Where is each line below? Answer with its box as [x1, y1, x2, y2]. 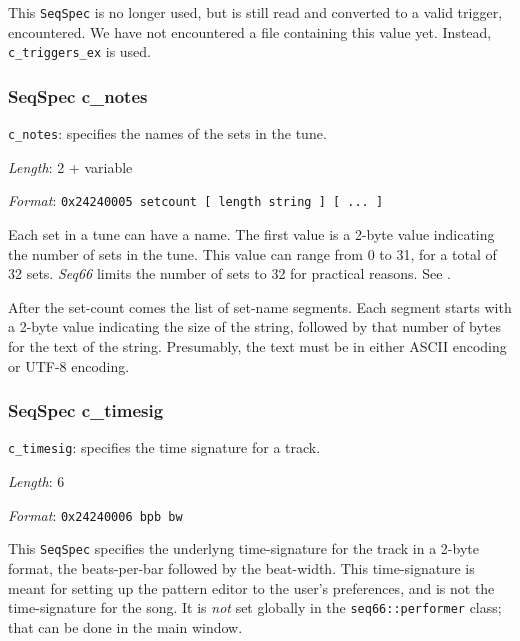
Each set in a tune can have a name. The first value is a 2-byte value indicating [8, 224, 495, 245]
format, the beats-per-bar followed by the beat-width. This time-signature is [8, 557, 475, 578]
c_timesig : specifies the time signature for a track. [8, 437, 321, 458]
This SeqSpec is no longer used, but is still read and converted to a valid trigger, [8, 2, 503, 22]
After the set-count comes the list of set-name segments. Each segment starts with [8, 296, 512, 317]
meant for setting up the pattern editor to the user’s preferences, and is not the [8, 577, 495, 598]
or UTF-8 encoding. [8, 355, 130, 376]
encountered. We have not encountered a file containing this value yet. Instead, [8, 21, 492, 42]
